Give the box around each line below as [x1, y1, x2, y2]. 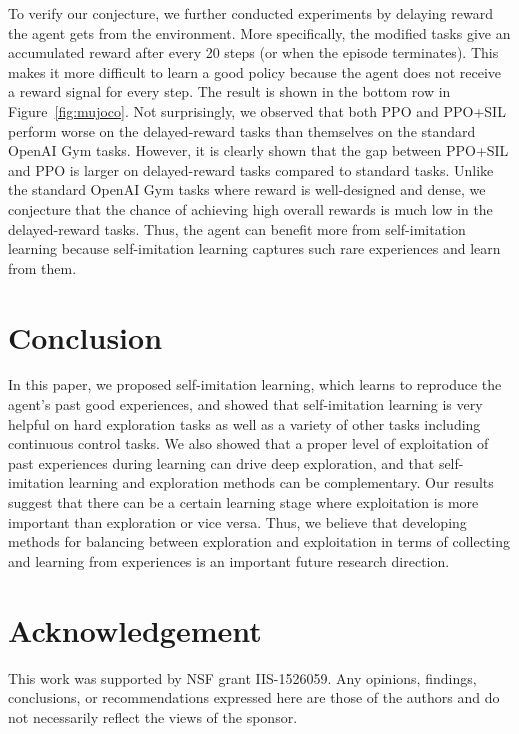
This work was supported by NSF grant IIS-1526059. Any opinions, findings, [8, 667, 477, 688]
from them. [8, 257, 77, 278]
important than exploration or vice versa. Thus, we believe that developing [8, 511, 467, 532]
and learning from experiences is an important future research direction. [8, 550, 450, 571]
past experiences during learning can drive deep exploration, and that [8, 452, 435, 473]
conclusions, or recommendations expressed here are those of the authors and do [8, 687, 500, 708]
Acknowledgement [8, 609, 262, 650]
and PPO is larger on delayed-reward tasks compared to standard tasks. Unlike [8, 159, 494, 180]
